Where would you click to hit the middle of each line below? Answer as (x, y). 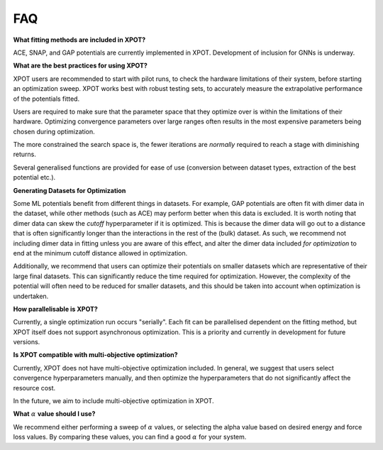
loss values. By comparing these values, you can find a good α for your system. (130, 437)
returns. (25, 154)
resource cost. (34, 388)
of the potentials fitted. (46, 99)
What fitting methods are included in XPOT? (79, 40)
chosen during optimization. (54, 131)
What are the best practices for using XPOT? (81, 66)
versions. (27, 342)
